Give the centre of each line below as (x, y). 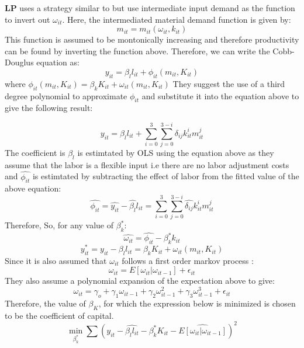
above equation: (33, 188)
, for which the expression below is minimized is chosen (197, 303)
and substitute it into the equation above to (220, 95)
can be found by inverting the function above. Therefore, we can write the (137, 51)
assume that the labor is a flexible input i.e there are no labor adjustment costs (147, 164)
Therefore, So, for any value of (59, 225)
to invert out (27, 19)
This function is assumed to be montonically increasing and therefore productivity (152, 39)
